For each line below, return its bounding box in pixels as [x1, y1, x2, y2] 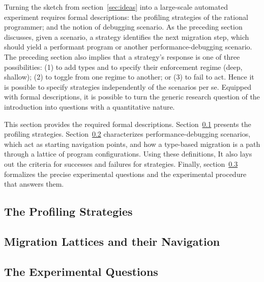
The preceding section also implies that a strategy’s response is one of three [4, 51, 240, 62]
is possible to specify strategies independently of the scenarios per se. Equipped [4, 81, 251, 92]
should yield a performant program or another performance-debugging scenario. [4, 41, 252, 52]
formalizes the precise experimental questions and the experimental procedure [4, 168, 247, 179]
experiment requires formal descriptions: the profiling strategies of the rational [4, 11, 248, 22]
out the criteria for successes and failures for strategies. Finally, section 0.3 [4, 158, 238, 169]
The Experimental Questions [4, 263, 158, 279]
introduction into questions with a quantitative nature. [4, 101, 175, 112]
